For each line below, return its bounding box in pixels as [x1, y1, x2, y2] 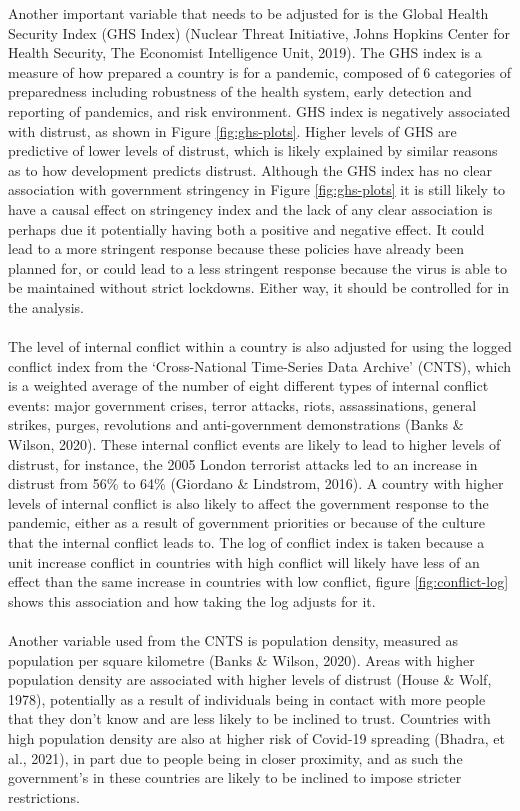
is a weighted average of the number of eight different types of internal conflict [8, 375, 489, 396]
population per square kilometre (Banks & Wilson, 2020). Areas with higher [8, 649, 475, 670]
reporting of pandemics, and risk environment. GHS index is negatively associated [8, 100, 511, 121]
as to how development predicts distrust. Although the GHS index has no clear [8, 159, 492, 180]
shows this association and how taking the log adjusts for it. [8, 590, 376, 611]
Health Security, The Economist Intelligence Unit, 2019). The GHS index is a [8, 42, 482, 63]
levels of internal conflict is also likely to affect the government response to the [8, 492, 489, 513]
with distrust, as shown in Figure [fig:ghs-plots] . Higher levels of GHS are [8, 120, 457, 141]
